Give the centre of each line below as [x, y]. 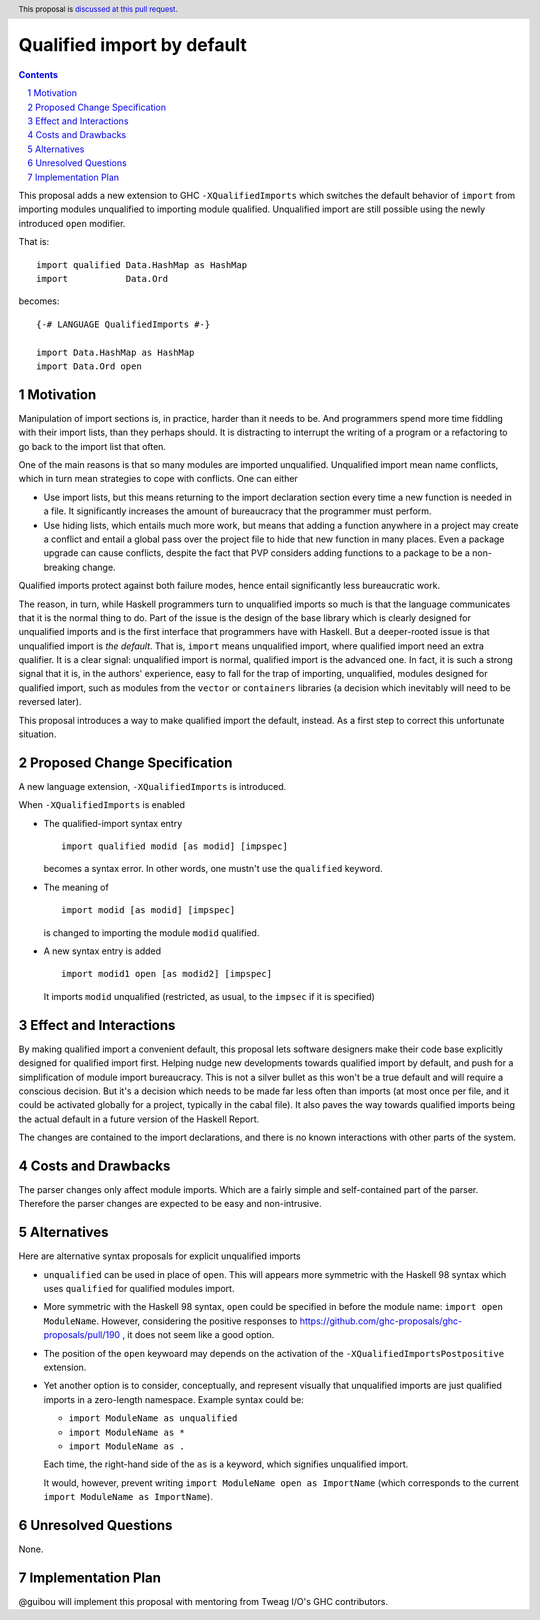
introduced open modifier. [72, 223]
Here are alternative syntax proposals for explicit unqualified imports [159, 1256]
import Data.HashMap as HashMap [115, 352]
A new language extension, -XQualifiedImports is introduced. [152, 786]
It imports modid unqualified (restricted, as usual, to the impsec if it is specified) [209, 996]
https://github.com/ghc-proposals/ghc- [381, 1321]
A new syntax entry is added [102, 951]
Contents [38, 74]
